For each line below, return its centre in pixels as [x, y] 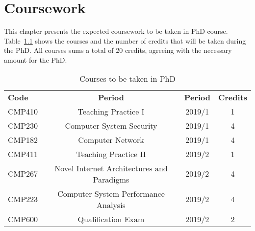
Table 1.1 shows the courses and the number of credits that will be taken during [125, 40]
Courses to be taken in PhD [127, 78]
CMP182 [23, 139]
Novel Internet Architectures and [111, 168]
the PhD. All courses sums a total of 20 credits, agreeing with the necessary [118, 50]
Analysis [111, 205]
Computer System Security [111, 125]
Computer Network [111, 139]
